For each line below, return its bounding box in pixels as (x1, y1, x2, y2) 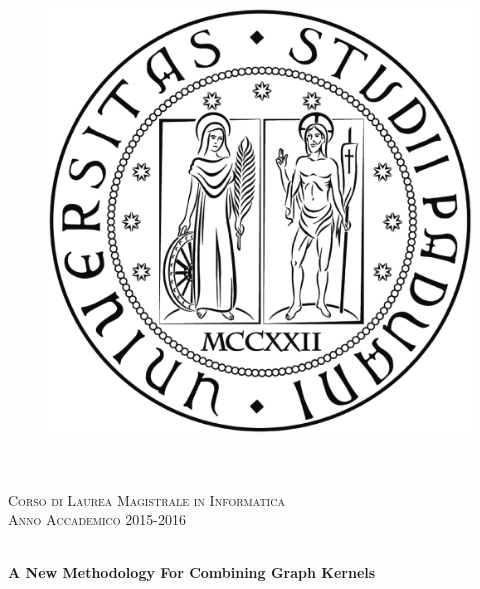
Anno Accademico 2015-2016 (8, 509, 186, 530)
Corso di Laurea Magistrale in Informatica (8, 489, 285, 510)
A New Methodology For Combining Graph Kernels (8, 562, 376, 583)
